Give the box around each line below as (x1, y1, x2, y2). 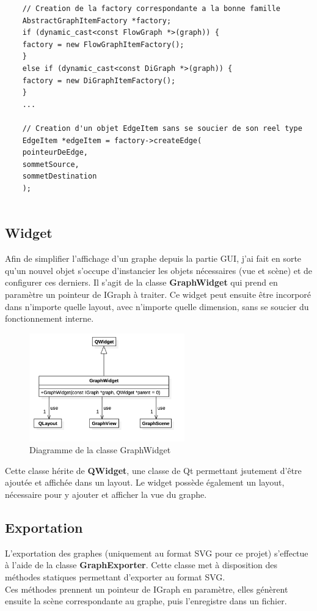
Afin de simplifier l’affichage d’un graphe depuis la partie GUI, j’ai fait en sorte (5, 252, 302, 265)
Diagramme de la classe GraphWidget (29, 443, 171, 456)
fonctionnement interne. (5, 312, 94, 325)
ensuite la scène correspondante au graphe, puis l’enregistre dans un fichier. (5, 594, 287, 607)
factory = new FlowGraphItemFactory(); (22, 40, 184, 49)
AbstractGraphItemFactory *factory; (22, 16, 172, 25)
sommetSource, (22, 160, 79, 169)
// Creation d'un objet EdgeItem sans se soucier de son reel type (22, 124, 302, 133)
